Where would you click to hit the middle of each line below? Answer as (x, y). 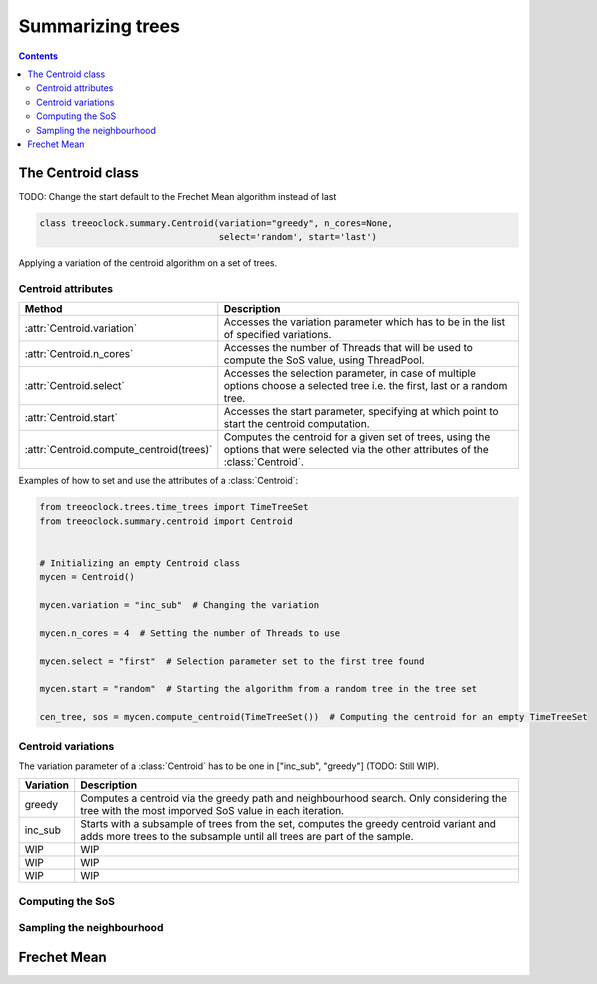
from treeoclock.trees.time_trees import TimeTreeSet (174, 507)
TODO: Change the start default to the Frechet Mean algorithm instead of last (177, 196)
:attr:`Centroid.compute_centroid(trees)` (118, 450)
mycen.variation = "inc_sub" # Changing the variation (179, 605)
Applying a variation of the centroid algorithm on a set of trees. (148, 263)
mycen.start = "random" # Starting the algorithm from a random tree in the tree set (258, 689)
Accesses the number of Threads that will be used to (348, 348)
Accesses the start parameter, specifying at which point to (361, 412)
